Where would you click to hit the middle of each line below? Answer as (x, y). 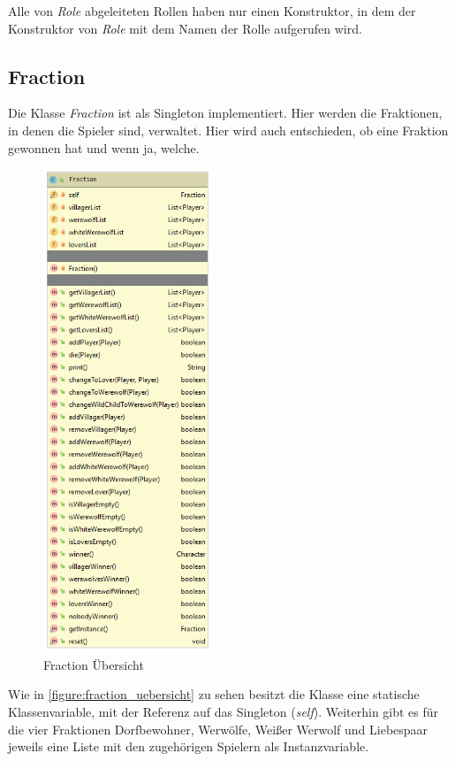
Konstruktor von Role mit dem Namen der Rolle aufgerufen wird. (185, 28)
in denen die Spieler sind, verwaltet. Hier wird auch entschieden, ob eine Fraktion (228, 130)
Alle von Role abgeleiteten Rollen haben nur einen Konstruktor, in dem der (212, 11)
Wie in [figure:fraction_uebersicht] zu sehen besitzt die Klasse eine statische (214, 694)
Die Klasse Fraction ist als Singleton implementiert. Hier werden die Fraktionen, (225, 113)
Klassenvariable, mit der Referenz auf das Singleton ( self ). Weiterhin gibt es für (224, 712)
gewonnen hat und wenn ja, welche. (104, 147)
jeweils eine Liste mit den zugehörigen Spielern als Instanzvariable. (189, 746)
